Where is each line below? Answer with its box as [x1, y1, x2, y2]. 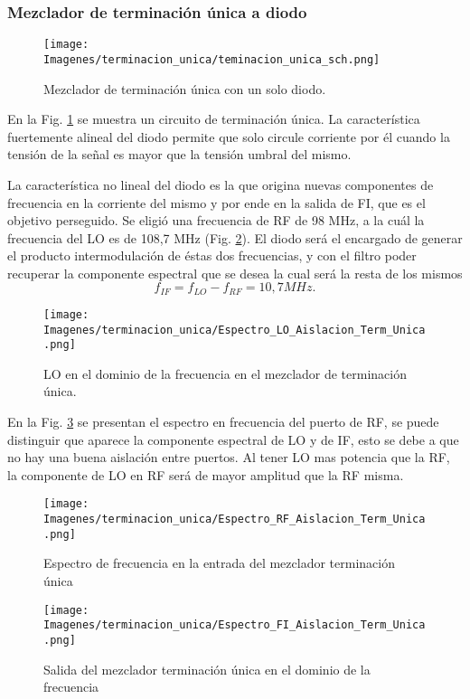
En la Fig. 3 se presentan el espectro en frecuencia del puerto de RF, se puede [7, 412, 439, 431]
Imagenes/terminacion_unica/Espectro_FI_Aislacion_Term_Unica [43, 619, 426, 632]
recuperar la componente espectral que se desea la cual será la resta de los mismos [7, 263, 463, 282]
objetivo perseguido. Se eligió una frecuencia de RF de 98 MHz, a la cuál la [7, 211, 425, 230]
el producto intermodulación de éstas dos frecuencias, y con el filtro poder [7, 246, 417, 265]
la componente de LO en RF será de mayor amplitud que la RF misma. [7, 465, 404, 484]
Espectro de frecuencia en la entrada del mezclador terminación [43, 553, 395, 572]
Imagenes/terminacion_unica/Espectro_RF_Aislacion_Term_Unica [43, 513, 426, 526]
